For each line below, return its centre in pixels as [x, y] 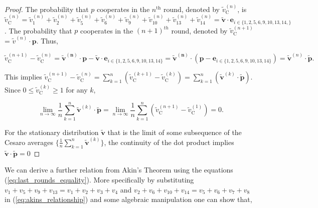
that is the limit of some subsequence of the [175, 132]
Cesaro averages [29, 142]
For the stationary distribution [52, 132]
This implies [23, 77]
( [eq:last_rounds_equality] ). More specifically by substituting [99, 179]
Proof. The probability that [47, 9]
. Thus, [47, 40]
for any [77, 89]
